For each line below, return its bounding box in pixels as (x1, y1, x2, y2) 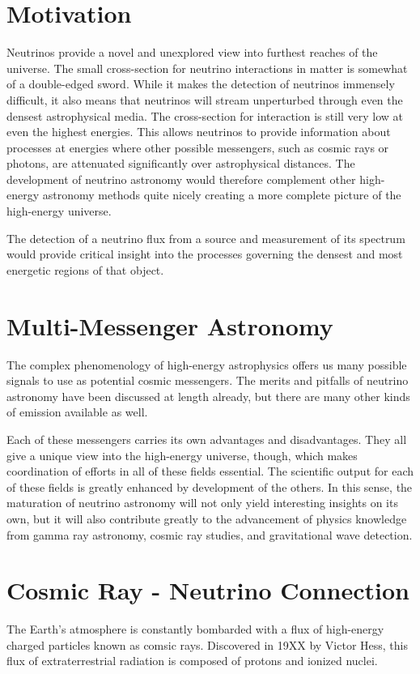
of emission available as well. (6, 403, 148, 420)
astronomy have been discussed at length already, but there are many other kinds (6, 387, 410, 404)
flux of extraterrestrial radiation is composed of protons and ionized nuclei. (6, 652, 378, 669)
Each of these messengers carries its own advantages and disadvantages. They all (6, 430, 407, 447)
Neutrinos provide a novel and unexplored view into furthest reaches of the (6, 44, 378, 61)
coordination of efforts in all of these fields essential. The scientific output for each (6, 463, 414, 480)
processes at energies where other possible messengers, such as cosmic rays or (6, 139, 389, 156)
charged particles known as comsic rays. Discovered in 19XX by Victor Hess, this (6, 636, 408, 653)
